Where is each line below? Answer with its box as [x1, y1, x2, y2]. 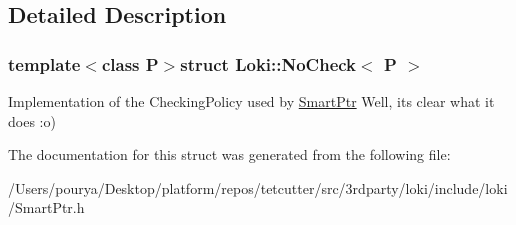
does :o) [8, 110, 56, 131]
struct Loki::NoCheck [180, 51, 357, 76]
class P [101, 51, 159, 76]
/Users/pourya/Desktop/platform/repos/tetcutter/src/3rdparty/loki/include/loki [8, 177, 508, 198]
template [8, 51, 81, 76]
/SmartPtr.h [8, 197, 85, 218]
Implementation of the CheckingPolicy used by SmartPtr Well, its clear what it [8, 91, 495, 111]
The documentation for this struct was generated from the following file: [8, 144, 451, 165]
